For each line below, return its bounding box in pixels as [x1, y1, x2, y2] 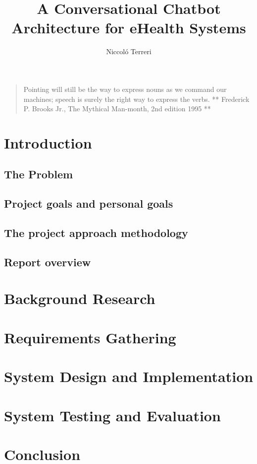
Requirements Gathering [4, 327, 176, 347]
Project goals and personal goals [4, 196, 173, 211]
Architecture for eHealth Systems [11, 17, 246, 38]
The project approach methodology [4, 225, 188, 240]
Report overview [4, 254, 91, 269]
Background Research [4, 288, 155, 309]
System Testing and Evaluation [4, 405, 221, 425]
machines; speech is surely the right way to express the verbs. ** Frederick [23, 93, 250, 104]
